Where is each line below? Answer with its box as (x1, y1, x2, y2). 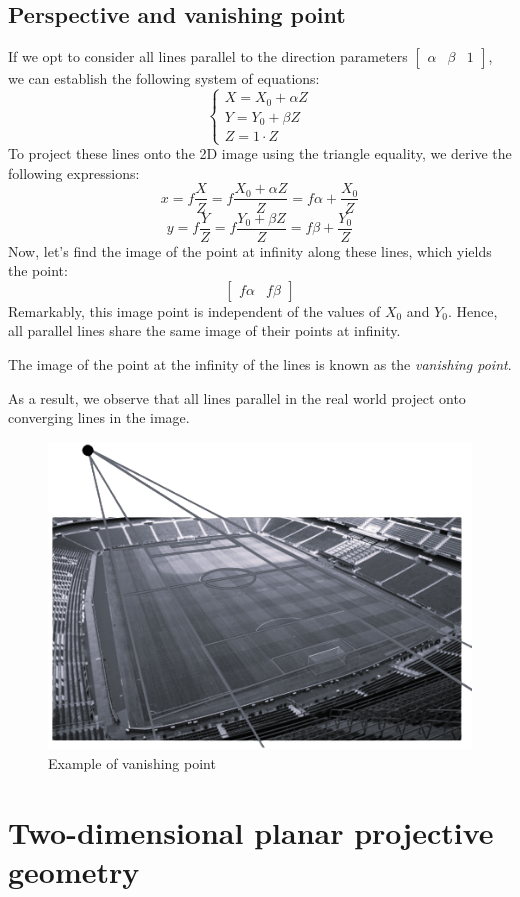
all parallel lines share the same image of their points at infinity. (8, 320, 401, 341)
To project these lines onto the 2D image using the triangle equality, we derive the (8, 143, 512, 164)
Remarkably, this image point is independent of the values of (8, 300, 381, 321)
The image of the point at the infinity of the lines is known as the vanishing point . (8, 353, 512, 374)
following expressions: (8, 162, 140, 183)
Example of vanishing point (48, 752, 216, 773)
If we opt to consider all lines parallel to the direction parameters (8, 46, 408, 67)
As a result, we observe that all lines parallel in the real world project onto (8, 387, 466, 408)
